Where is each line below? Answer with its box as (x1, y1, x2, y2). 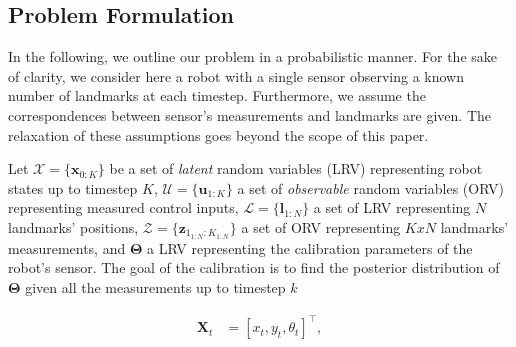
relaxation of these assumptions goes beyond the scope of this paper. (8, 124, 429, 145)
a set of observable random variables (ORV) (237, 177, 504, 198)
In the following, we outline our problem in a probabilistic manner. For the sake (8, 46, 498, 67)
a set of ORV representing (241, 216, 401, 237)
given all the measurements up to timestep (25, 277, 286, 297)
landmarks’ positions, (8, 216, 139, 237)
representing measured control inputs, (8, 197, 239, 218)
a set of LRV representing (313, 197, 471, 218)
